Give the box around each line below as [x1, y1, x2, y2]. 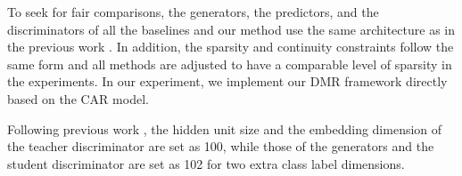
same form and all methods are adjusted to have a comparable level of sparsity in [7, 54, 452, 73]
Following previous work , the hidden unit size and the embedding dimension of [7, 119, 442, 138]
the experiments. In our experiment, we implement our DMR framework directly [7, 72, 448, 91]
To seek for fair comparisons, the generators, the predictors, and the [7, 3, 379, 20]
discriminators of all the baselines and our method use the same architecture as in [7, 20, 455, 38]
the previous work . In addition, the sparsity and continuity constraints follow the [7, 37, 454, 56]
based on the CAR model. [7, 89, 149, 108]
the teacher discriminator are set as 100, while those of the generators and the [7, 137, 434, 156]
